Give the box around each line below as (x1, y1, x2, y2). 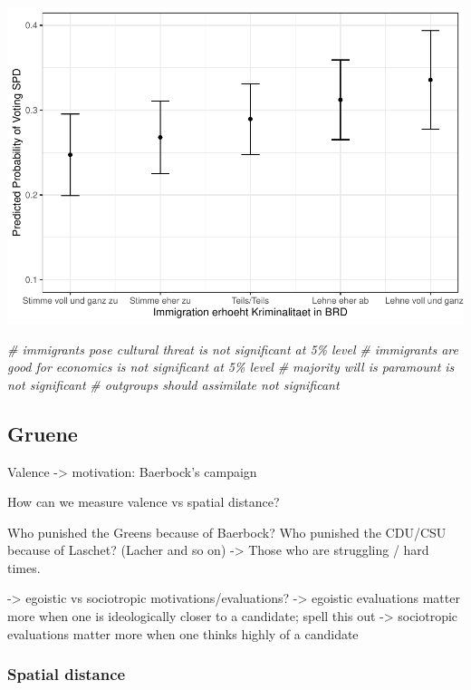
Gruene (7, 419, 78, 447)
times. (7, 558, 41, 577)
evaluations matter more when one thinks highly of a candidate (7, 624, 359, 643)
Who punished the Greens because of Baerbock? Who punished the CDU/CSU (7, 522, 447, 541)
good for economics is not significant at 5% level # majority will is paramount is (7, 357, 455, 376)
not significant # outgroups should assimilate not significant (7, 374, 340, 394)
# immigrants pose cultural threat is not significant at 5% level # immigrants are (7, 339, 458, 358)
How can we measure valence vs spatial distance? (7, 492, 280, 511)
